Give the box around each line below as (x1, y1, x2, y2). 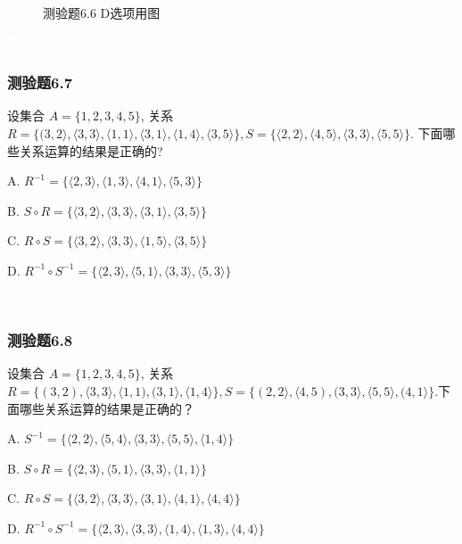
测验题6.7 (7, 71, 73, 94)
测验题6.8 (7, 329, 73, 351)
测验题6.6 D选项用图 (43, 4, 161, 21)
